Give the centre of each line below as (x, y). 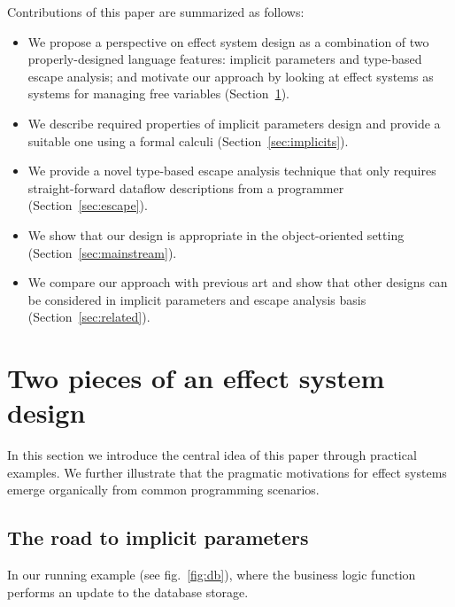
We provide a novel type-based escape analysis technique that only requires (232, 171)
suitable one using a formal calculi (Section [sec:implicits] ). (188, 140)
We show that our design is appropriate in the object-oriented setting (216, 234)
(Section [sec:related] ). (89, 317)
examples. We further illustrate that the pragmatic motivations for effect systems (227, 472)
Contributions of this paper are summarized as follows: (156, 12)
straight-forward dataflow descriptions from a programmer (186, 187)
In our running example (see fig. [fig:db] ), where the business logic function (212, 575)
